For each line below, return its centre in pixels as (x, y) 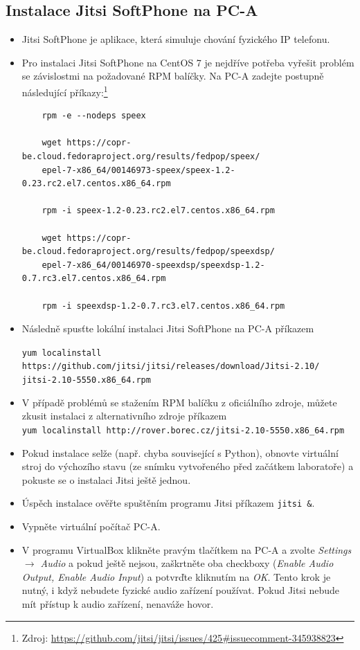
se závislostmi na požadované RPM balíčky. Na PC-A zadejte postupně (173, 76)
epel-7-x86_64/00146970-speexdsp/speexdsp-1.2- (153, 265)
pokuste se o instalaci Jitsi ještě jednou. (106, 479)
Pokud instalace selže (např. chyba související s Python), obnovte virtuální (180, 452)
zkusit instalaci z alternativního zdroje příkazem (124, 416)
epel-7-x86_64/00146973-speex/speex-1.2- (138, 170)
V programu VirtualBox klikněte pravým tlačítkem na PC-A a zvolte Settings (187, 549)
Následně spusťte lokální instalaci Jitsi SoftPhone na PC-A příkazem (168, 328)
